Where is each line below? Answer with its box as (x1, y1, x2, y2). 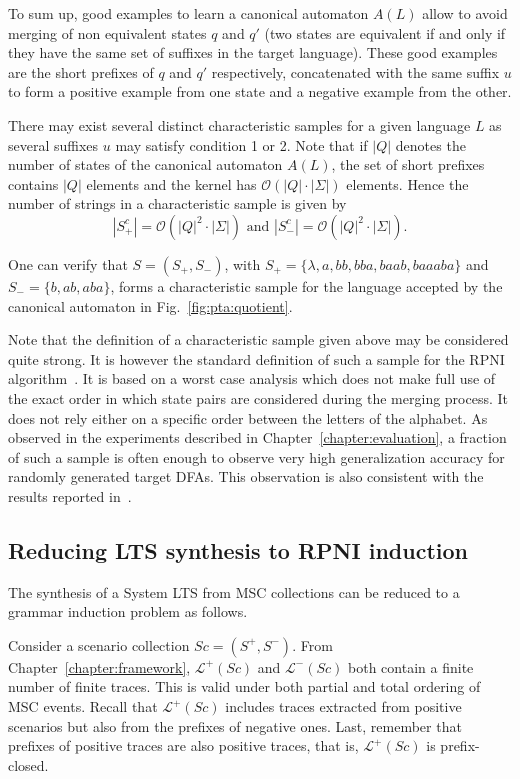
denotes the (395, 134, 466, 155)
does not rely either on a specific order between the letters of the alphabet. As (8, 407, 488, 428)
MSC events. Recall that (8, 696, 158, 717)
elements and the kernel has (86, 173, 257, 194)
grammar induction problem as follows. (8, 601, 248, 622)
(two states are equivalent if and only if (264, 22, 506, 43)
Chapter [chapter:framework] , (8, 656, 191, 677)
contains (8, 173, 59, 194)
